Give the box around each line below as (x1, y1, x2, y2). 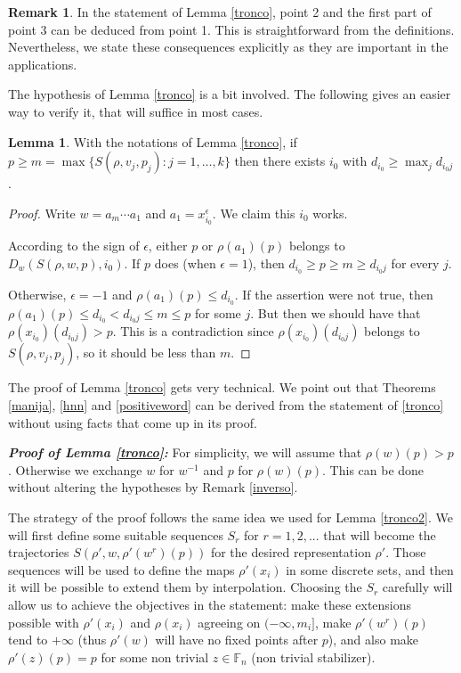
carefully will (382, 578, 453, 596)
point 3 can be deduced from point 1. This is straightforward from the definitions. (8, 20, 455, 38)
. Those (385, 543, 426, 562)
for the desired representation (210, 543, 371, 562)
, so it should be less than (76, 343, 216, 362)
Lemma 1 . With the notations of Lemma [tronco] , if (8, 132, 297, 151)
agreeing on (198, 612, 261, 631)
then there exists (234, 152, 326, 170)
